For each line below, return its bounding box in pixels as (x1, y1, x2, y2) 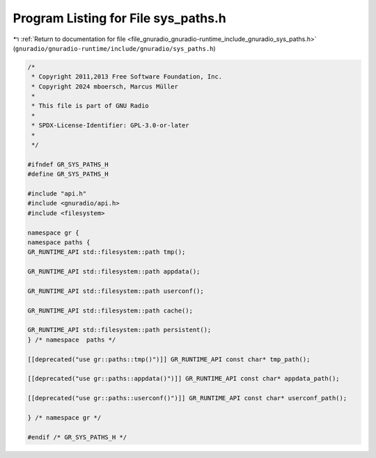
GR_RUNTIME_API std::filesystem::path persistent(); (27, 326, 212, 334)
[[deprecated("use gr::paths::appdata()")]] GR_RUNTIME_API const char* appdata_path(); (27, 374, 340, 383)
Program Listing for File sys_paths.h (13, 10, 226, 26)
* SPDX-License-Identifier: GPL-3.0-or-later (31, 122, 189, 129)
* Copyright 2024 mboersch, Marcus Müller (31, 82, 179, 90)
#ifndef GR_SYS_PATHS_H (27, 160, 109, 168)
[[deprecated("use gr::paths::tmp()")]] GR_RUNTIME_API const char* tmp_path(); (27, 355, 311, 363)
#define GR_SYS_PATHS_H (27, 171, 109, 178)
